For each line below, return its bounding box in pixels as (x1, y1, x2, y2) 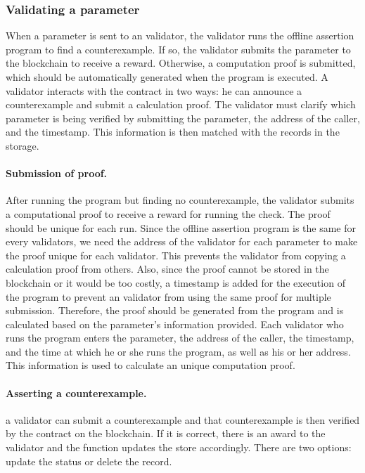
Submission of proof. (6, 166, 108, 181)
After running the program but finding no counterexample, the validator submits (6, 193, 354, 207)
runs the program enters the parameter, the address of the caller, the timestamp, (6, 330, 354, 345)
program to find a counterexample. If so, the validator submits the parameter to (6, 41, 351, 56)
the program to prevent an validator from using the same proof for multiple (6, 289, 331, 304)
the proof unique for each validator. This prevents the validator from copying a (6, 247, 346, 262)
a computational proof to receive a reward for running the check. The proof (6, 206, 331, 221)
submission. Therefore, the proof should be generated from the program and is (6, 303, 344, 318)
